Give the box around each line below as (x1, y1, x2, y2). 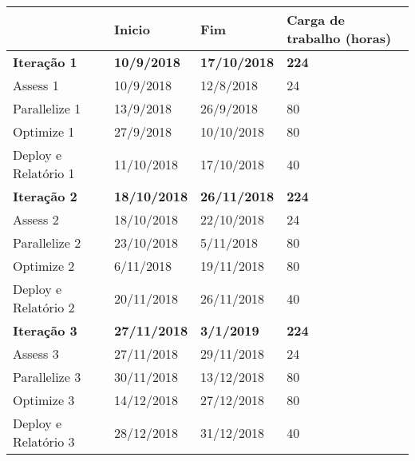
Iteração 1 (13, 53, 77, 71)
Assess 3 (13, 344, 59, 363)
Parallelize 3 (13, 368, 81, 386)
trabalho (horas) (287, 29, 392, 47)
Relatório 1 (13, 164, 75, 182)
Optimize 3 (13, 391, 75, 409)
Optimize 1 (13, 122, 75, 141)
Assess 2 (13, 210, 59, 229)
